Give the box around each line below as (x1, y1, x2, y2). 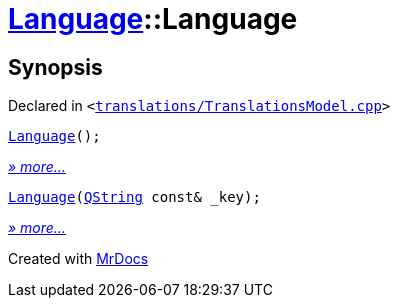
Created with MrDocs (8, 250, 149, 268)
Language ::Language (8, 2, 298, 36)
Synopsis (8, 54, 103, 80)
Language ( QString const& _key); (8, 189, 261, 206)
